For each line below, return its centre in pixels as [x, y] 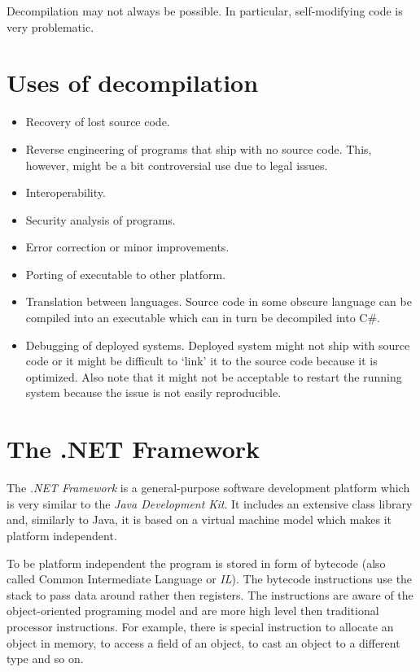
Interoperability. [66, 192]
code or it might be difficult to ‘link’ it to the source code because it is [201, 361]
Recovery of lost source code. [98, 122]
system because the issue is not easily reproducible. [153, 393]
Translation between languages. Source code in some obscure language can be [219, 301]
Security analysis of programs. [101, 219]
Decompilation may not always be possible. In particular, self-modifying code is [205, 11]
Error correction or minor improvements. [127, 247]
